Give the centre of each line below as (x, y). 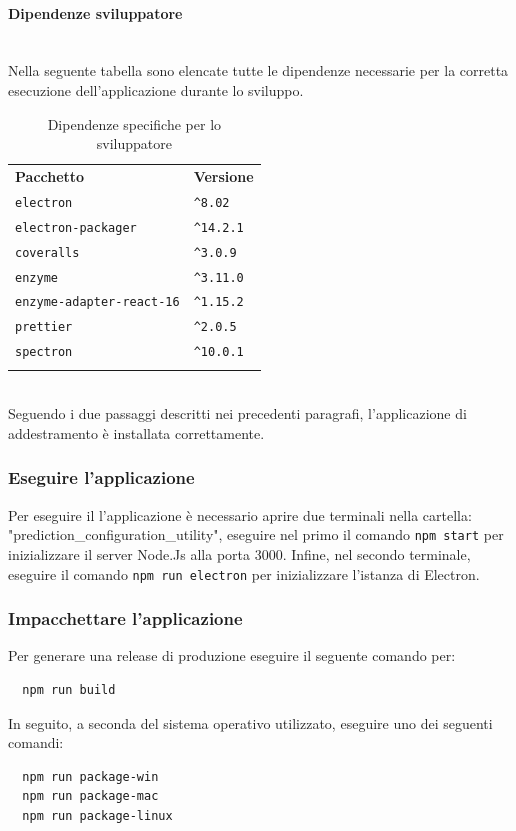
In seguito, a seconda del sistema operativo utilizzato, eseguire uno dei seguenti (250, 722)
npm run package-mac (90, 796)
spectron (44, 352)
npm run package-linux (97, 815)
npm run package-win (90, 776)
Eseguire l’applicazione (101, 477)
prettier (44, 327)
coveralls (47, 252)
